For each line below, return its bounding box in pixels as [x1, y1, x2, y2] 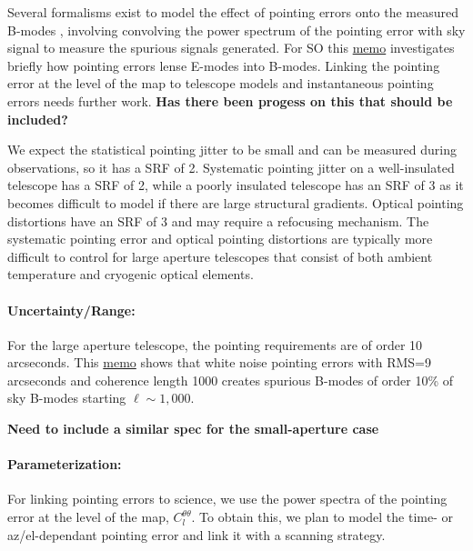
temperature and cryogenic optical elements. [7, 265, 254, 284]
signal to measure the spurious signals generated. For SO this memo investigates [7, 38, 455, 57]
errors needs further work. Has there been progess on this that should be [7, 91, 453, 110]
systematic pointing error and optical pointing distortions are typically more [7, 229, 433, 248]
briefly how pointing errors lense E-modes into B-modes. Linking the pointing [7, 55, 440, 75]
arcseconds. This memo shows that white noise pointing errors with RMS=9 [7, 353, 431, 372]
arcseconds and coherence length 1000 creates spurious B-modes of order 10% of [7, 370, 454, 389]
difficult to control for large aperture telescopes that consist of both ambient [7, 246, 433, 265]
